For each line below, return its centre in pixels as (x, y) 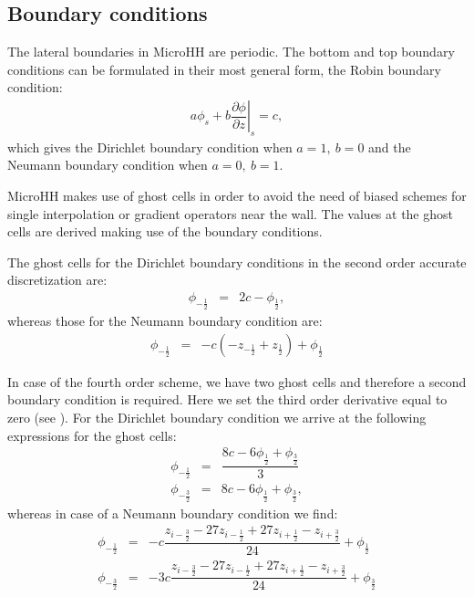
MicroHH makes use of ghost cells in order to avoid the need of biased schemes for (237, 195)
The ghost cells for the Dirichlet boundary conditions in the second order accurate (237, 262)
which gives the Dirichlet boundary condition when (150, 147)
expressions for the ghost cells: (92, 435)
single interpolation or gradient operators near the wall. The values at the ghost (230, 213)
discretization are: (57, 280)
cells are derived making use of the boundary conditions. (165, 231)
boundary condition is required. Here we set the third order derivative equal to (227, 399)
